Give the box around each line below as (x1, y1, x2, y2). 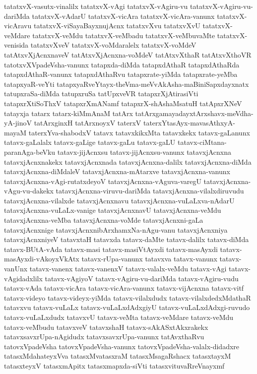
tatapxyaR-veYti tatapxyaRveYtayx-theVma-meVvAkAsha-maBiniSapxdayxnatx (4, 78, 249, 89)
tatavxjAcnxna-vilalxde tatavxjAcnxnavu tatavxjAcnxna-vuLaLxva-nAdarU (4, 195, 235, 205)
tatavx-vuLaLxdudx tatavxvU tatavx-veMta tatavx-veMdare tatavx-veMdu (4, 312, 234, 322)
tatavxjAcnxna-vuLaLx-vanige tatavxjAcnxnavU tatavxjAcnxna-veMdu (4, 205, 221, 215)
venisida (4, 40, 29, 50)
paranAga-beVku (4, 146, 56, 157)
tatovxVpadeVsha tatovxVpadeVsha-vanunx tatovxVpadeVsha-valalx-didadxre (4, 341, 240, 351)
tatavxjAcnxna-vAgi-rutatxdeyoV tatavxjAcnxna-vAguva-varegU (4, 176, 201, 186)
